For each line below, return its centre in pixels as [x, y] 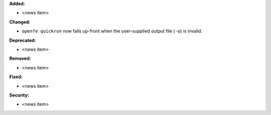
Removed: [20, 58]
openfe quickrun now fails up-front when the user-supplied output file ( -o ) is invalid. [112, 31]
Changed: [20, 22]
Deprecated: [23, 40]
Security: [19, 95]
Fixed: [16, 77]
